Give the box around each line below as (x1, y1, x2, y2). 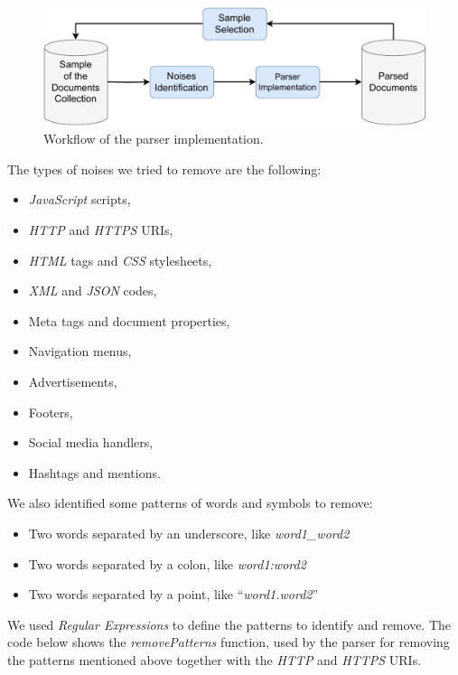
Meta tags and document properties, (28, 311, 230, 330)
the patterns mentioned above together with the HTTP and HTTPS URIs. (7, 650, 422, 669)
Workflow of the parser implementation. (43, 129, 264, 148)
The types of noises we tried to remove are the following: (7, 159, 322, 178)
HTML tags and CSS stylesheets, (28, 250, 212, 269)
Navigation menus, (28, 342, 132, 361)
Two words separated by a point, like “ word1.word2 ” (28, 585, 319, 604)
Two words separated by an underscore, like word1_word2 (28, 523, 350, 542)
